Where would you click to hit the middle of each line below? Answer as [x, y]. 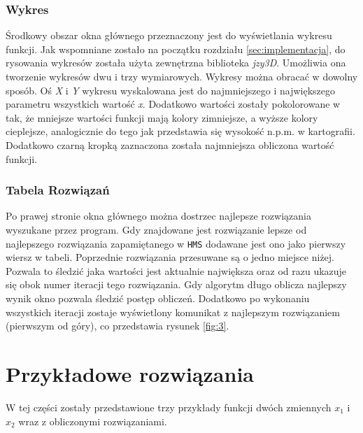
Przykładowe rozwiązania [130, 373]
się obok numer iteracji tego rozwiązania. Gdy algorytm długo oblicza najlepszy [176, 284]
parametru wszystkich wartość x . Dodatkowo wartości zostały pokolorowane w [173, 104]
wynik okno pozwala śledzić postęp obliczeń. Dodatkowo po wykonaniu [158, 298]
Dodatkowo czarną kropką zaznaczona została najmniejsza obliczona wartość [170, 144]
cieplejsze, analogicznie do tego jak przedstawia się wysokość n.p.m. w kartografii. [180, 131]
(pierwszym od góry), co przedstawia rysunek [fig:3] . [118, 326]
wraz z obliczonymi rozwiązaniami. [93, 421]
